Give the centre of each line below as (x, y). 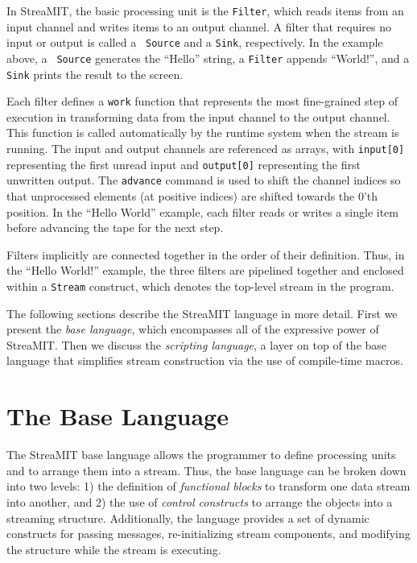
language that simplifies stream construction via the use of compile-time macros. (205, 360)
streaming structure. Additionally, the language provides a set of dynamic (188, 517)
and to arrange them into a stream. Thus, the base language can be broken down (206, 470)
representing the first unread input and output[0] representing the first (184, 164)
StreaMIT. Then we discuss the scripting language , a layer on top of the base (197, 344)
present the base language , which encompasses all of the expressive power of (193, 329)
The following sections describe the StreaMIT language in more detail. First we (202, 313)
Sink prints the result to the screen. (95, 74)
